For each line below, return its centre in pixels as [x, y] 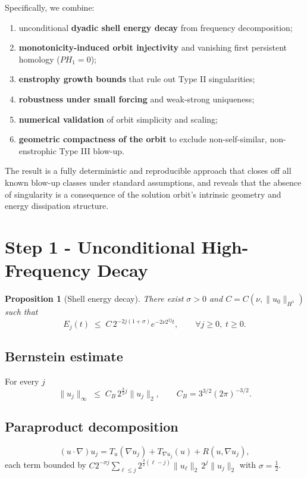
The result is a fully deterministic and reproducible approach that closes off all [148, 171]
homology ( [39, 59]
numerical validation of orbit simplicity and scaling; [118, 119]
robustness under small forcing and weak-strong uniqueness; [137, 99]
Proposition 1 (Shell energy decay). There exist [94, 299]
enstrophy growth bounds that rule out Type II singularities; [137, 79]
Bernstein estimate [64, 356]
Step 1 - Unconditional [100, 246]
